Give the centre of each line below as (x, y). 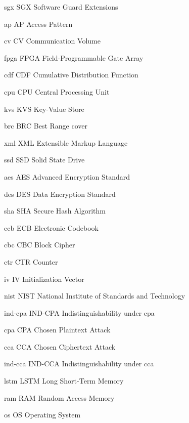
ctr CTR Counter (31, 261)
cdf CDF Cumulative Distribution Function (71, 75)
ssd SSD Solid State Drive (44, 160)
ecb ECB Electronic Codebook (51, 227)
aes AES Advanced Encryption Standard (67, 176)
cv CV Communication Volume (52, 41)
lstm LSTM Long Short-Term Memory (64, 381)
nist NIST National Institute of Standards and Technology (95, 296)
